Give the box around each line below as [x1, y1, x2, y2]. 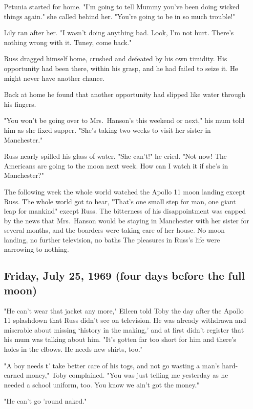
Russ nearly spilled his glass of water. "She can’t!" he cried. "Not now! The [4, 151, 227, 161]
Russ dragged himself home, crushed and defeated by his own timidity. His [4, 53, 227, 64]
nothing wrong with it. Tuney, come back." [4, 37, 132, 47]
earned [4, 370, 24, 380]
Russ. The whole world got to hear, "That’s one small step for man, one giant [4, 196, 236, 206]
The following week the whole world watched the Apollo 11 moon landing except [4, 186, 246, 196]
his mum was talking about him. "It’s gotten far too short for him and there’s [4, 334, 236, 344]
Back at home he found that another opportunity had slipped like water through [4, 89, 245, 99]
